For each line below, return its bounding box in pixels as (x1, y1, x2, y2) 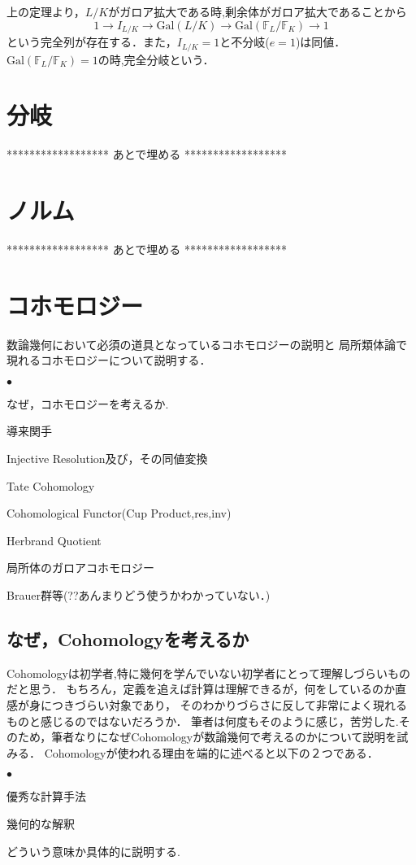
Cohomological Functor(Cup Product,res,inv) (6, 505, 232, 522)
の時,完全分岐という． (97, 50, 214, 68)
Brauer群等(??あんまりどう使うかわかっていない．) (6, 587, 271, 603)
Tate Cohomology (6, 477, 95, 494)
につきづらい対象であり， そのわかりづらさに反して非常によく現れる (40, 696, 408, 713)
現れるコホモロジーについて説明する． (6, 352, 211, 369)
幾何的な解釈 (6, 815, 75, 832)
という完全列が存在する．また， (6, 33, 177, 50)
